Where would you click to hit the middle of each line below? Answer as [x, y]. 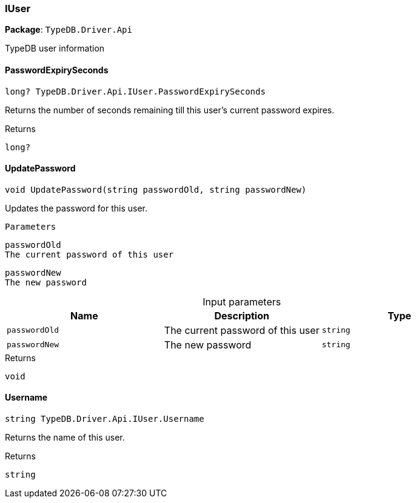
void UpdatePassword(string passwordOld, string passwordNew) [156, 189]
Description [242, 315]
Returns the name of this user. [65, 438]
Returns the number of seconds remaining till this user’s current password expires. [170, 110]
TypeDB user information [55, 48]
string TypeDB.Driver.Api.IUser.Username [105, 419]
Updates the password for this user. [76, 208]
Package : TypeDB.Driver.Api [69, 30]
